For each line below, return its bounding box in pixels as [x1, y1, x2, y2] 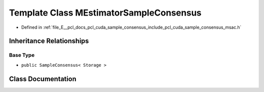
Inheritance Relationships [9, 37, 89, 45]
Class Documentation [9, 74, 77, 83]
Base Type [9, 52, 35, 58]
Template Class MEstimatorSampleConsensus [9, 7, 202, 18]
